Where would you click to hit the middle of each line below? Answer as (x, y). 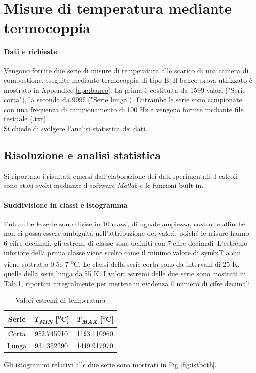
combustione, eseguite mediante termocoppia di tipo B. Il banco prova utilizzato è (128, 80)
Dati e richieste (31, 52)
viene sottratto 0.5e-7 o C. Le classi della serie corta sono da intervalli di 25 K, (122, 263)
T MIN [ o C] (51, 319)
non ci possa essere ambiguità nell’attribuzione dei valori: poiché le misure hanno (127, 233)
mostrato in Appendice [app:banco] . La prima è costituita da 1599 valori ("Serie (125, 90)
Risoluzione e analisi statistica (83, 155)
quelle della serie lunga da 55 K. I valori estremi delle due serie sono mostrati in (125, 274)
